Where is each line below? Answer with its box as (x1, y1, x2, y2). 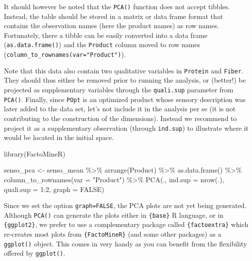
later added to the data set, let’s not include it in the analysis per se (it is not (4, 104, 236, 114)
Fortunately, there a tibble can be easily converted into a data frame (4, 30, 208, 40)
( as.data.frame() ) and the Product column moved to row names (4, 39, 201, 50)
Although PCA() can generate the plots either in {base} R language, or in (4, 209, 224, 220)
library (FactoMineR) (4, 148, 66, 158)
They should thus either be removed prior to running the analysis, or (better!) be (4, 75, 246, 85)
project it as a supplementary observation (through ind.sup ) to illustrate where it (4, 122, 249, 133)
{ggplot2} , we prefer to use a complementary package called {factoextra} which (4, 219, 249, 229)
